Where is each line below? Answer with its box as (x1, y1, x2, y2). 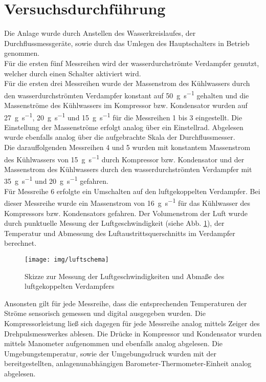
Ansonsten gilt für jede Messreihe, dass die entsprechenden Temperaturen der (4, 298, 247, 308)
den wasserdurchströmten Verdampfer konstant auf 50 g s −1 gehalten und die (4, 88, 249, 100)
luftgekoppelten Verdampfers (25, 281, 115, 291)
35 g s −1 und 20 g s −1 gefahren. (4, 174, 108, 186)
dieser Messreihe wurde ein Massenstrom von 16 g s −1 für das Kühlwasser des (4, 196, 251, 208)
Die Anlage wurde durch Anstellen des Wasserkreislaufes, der (4, 28, 196, 38)
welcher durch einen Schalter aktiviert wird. (4, 68, 141, 78)
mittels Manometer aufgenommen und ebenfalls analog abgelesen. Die (4, 338, 223, 349)
